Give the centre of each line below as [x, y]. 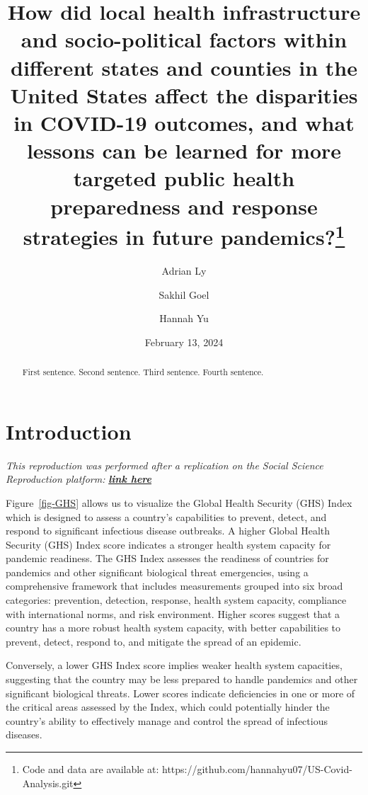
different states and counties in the [184, 67]
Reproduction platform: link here [79, 479]
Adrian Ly [184, 270]
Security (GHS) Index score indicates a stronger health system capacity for [168, 544]
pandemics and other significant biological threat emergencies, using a [157, 572]
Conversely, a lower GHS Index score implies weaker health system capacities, [174, 665]
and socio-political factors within [184, 39]
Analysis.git [48, 783]
